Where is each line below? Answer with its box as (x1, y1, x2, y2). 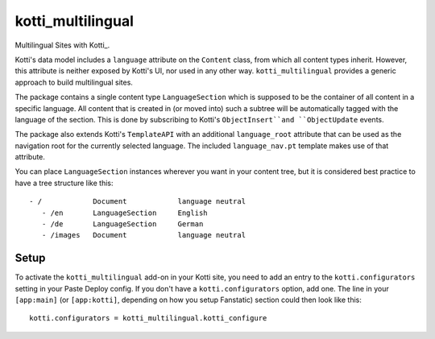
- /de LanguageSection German (41, 220, 204, 229)
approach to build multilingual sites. (14, 77, 133, 87)
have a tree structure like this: (14, 178, 114, 188)
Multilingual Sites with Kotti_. (14, 40, 110, 50)
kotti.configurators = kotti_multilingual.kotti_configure (29, 314, 267, 323)
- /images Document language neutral (41, 230, 246, 240)
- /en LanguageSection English (41, 208, 209, 217)
